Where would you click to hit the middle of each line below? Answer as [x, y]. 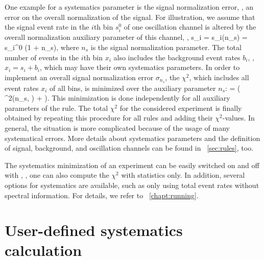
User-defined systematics [94, 230]
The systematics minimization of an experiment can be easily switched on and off [132, 165]
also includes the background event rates [177, 57]
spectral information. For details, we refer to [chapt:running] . [102, 195]
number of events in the [42, 57]
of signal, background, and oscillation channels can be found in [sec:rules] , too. [129, 148]
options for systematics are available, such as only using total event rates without [132, 185]
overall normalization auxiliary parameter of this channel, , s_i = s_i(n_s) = [126, 37]
